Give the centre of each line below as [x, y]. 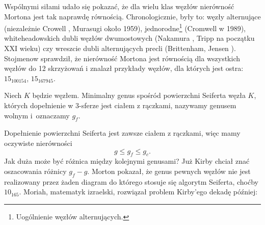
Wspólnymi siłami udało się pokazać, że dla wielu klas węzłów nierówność [119, 6]
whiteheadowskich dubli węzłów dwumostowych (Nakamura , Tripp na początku [129, 38]
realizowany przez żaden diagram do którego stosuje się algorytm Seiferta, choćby [131, 181]
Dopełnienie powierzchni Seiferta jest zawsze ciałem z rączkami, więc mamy [122, 133]
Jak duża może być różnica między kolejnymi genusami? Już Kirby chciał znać [127, 161]
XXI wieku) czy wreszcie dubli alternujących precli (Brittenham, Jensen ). [120, 48]
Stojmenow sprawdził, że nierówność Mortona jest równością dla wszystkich [122, 58]
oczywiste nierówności [38, 143]
